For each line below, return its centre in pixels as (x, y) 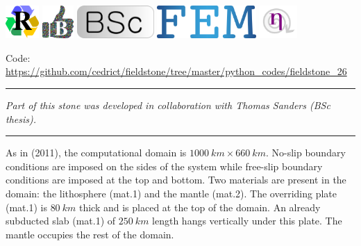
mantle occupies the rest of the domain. (90, 234)
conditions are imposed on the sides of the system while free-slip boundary (164, 166)
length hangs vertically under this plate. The (247, 221)
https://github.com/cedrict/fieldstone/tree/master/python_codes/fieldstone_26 (176, 71)
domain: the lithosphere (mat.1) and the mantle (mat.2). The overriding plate (171, 193)
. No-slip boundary (305, 153)
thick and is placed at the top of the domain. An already (200, 207)
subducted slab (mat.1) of (61, 221)
